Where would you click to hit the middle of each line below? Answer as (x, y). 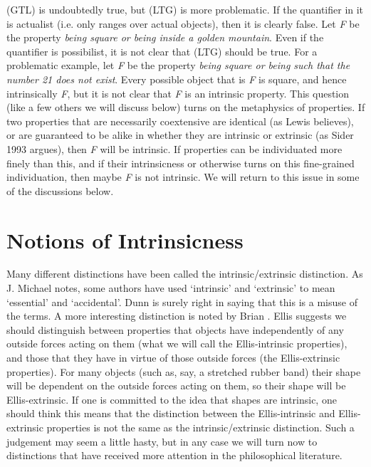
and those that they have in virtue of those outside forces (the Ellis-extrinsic (173, 357)
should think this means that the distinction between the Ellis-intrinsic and (171, 413)
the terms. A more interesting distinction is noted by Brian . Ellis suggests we (177, 316)
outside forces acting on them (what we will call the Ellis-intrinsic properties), (177, 343)
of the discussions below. (60, 190)
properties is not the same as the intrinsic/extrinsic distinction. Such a (200, 427)
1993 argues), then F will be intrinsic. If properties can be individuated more (174, 148)
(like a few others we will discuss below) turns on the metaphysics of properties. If (186, 107)
